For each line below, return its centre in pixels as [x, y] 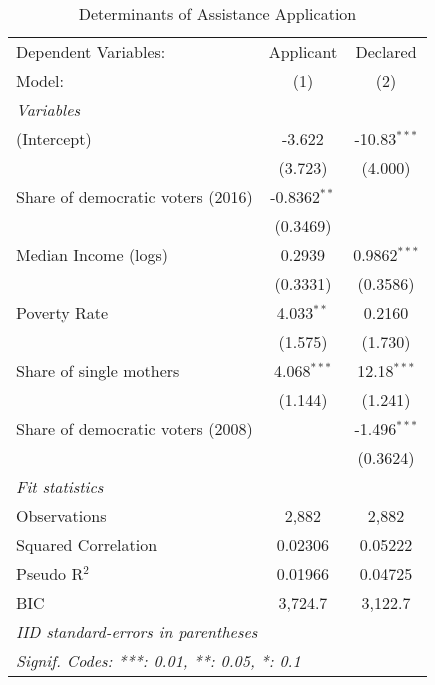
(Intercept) [54, 138]
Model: [40, 80]
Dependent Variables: [91, 51]
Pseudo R [50, 573]
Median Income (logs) [92, 254]
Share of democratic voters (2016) [134, 196]
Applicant [303, 51]
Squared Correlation [87, 544]
